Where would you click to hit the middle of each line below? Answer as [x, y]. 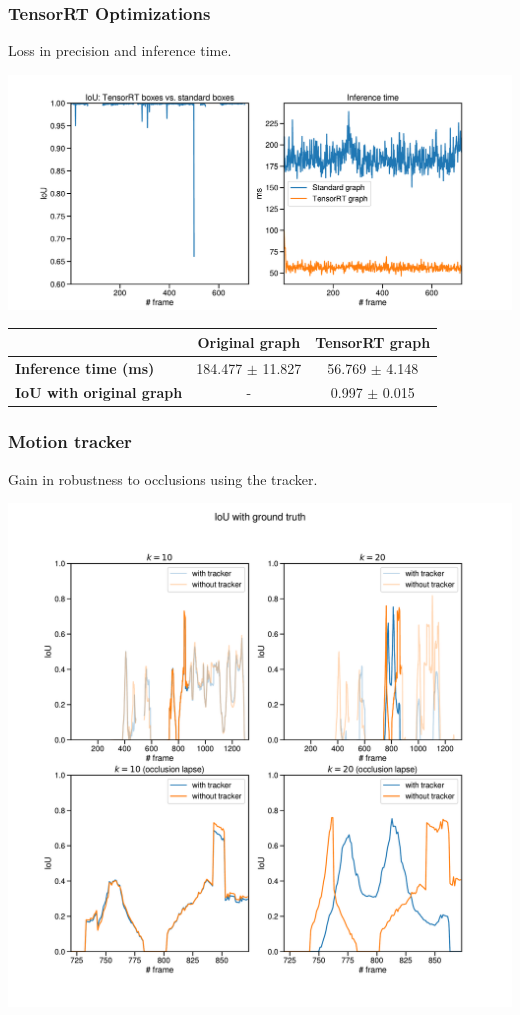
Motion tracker [70, 441]
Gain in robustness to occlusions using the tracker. [163, 478]
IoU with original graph [99, 392]
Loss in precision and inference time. [120, 50]
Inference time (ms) [85, 367]
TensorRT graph [373, 341]
